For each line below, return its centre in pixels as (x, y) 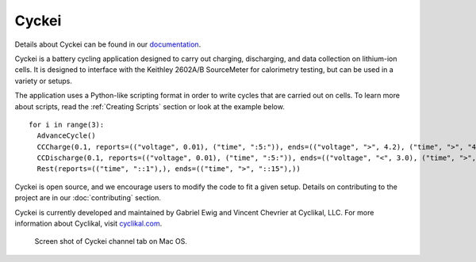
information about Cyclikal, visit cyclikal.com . (88, 224)
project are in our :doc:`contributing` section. (88, 198)
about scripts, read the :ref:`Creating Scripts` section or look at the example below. (150, 106)
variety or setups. (44, 81)
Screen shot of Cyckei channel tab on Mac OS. (111, 241)
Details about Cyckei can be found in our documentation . (108, 44)
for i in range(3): (67, 124)
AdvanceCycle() (66, 136)
